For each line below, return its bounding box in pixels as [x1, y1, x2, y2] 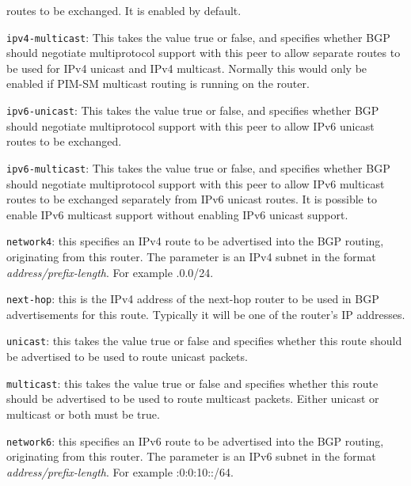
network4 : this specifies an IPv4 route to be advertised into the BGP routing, [6, 233, 384, 249]
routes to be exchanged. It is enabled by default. [6, 2, 242, 18]
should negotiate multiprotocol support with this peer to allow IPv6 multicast [6, 175, 385, 192]
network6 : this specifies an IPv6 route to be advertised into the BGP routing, [6, 432, 384, 449]
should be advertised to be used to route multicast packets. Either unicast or [6, 390, 379, 407]
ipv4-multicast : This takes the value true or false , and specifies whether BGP [6, 28, 390, 45]
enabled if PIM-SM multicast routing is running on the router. [6, 75, 310, 92]
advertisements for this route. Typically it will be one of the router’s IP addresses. [6, 306, 405, 322]
